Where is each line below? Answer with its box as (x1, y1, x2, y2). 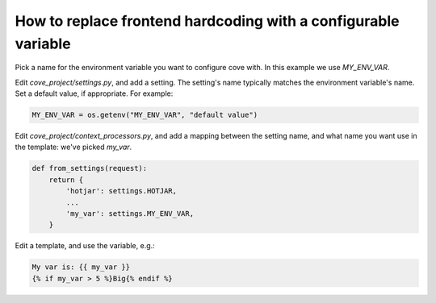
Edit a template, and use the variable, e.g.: (15, 241, 155, 251)
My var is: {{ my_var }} (31, 263, 131, 272)
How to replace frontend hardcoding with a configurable (15, 12, 400, 30)
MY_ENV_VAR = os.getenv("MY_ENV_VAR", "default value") (31, 110, 258, 120)
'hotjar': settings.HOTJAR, (65, 186, 178, 196)
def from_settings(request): (31, 164, 148, 173)
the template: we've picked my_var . (15, 142, 132, 152)
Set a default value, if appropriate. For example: (15, 89, 174, 98)
